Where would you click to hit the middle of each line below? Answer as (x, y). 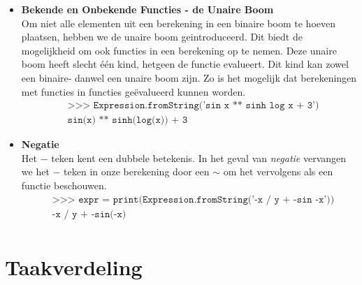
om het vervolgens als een (278, 171)
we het (35, 171)
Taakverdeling (74, 266)
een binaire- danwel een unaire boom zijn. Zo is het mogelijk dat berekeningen (189, 77)
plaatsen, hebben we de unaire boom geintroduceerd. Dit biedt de (162, 37)
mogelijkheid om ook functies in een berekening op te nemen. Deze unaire (179, 50)
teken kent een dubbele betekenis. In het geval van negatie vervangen (199, 158)
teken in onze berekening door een (137, 171)
